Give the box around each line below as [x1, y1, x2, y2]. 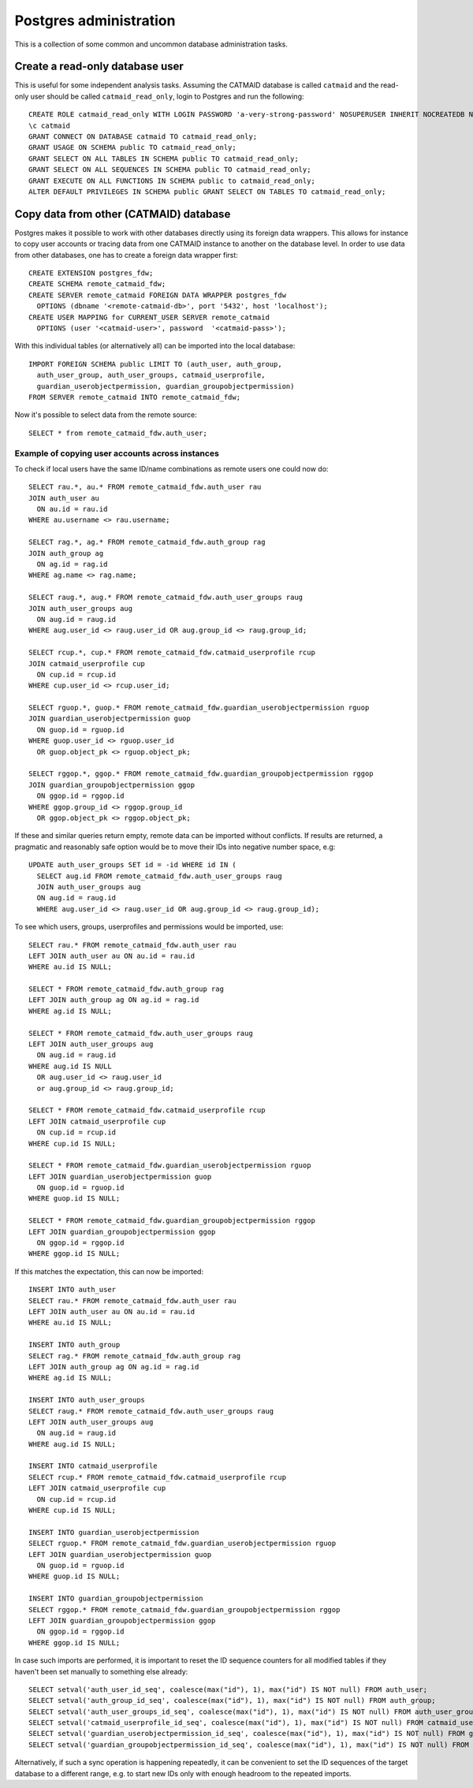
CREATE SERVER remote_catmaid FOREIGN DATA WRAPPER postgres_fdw [28, 290, 287, 300]
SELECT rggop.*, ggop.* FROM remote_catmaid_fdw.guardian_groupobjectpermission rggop [28, 769, 374, 778]
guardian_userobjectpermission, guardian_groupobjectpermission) [36, 382, 295, 390]
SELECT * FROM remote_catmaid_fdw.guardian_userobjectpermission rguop [28, 1161, 311, 1170]
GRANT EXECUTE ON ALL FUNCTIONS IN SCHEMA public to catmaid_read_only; [28, 176, 315, 185]
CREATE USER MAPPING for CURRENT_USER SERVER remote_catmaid [28, 312, 270, 322]
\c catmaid [28, 121, 71, 130]
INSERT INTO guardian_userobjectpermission [28, 1528, 199, 1537]
